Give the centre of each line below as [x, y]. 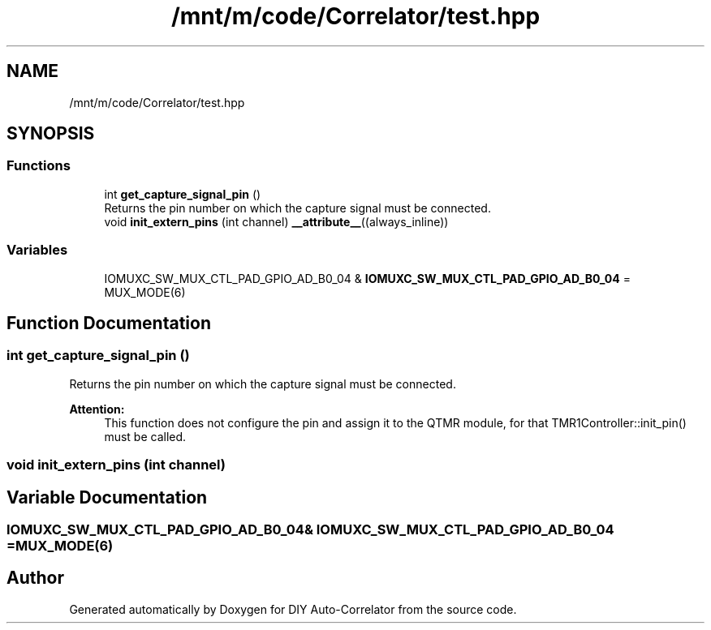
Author [35, 578]
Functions [39, 166]
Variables [37, 250]
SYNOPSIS [51, 134]
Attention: [97, 409]
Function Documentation [109, 323]
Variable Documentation [107, 497]
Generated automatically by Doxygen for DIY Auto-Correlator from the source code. [293, 609]
